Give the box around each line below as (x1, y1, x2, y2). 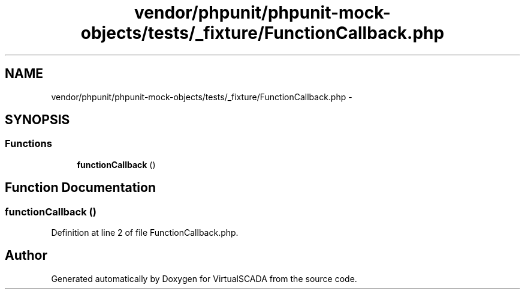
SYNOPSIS (5, 112, 70, 128)
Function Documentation (5, 180, 156, 196)
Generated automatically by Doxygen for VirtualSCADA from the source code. (51, 273, 357, 284)
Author (5, 248, 47, 263)
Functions (5, 137, 52, 150)
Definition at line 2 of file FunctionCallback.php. (51, 227, 239, 238)
